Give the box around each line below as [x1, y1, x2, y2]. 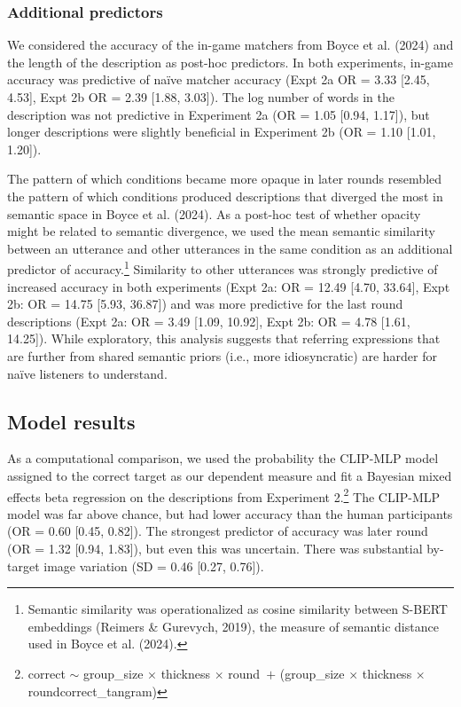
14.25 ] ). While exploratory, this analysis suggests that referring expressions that [7, 329, 441, 348]
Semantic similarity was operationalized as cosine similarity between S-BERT [27, 600, 448, 618]
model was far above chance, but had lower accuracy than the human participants [7, 504, 453, 522]
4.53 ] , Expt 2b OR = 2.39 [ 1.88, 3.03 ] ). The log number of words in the [7, 88, 395, 106]
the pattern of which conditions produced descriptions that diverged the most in [7, 186, 443, 205]
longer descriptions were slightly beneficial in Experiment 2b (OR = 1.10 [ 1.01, [7, 122, 436, 141]
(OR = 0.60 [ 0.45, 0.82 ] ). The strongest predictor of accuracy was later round [7, 522, 428, 540]
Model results [7, 407, 136, 435]
